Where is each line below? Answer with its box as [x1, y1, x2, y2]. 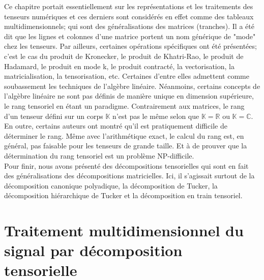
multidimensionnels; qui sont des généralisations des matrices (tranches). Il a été [4, 21, 254, 32]
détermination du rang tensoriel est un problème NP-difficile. [4, 150, 194, 161]
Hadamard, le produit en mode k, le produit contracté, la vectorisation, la [4, 60, 234, 71]
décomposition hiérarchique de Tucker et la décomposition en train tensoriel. [4, 190, 243, 201]
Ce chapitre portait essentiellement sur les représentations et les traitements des [4, 1, 253, 11]
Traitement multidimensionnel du [4, 220, 244, 241]
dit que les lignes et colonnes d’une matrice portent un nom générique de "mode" [4, 30, 256, 41]
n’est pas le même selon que [112, 110, 199, 121]
